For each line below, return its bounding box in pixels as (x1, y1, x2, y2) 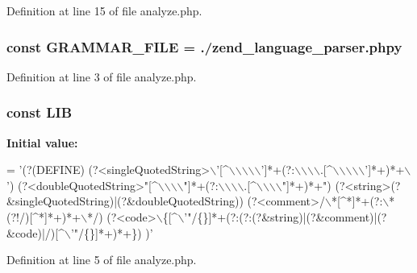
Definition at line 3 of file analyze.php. (6, 68, 197, 85)
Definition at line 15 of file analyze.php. (6, 2, 202, 19)
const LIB (6, 102, 73, 122)
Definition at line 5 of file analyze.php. (6, 251, 197, 268)
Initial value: (6, 134, 78, 151)
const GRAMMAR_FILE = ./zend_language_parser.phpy (6, 36, 402, 56)
